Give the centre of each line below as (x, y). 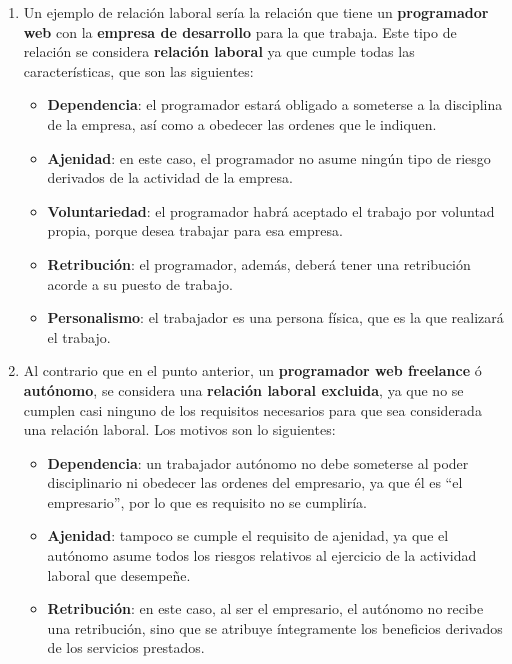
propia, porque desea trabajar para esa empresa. (195, 230)
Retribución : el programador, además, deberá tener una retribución (259, 263)
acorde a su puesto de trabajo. (140, 283)
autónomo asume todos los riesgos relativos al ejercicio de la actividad (262, 555)
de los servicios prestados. (126, 647)
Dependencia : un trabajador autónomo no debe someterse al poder (258, 462)
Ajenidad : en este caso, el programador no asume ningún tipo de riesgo (269, 157)
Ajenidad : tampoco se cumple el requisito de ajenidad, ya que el (248, 535)
